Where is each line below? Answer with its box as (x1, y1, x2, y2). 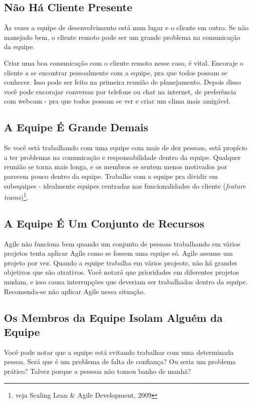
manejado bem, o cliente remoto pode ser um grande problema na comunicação (4, 32, 240, 42)
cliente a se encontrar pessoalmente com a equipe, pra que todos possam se (4, 67, 228, 77)
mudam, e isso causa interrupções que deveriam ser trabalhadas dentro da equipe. (4, 276, 248, 286)
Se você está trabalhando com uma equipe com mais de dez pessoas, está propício (4, 142, 247, 153)
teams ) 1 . (4, 191, 28, 202)
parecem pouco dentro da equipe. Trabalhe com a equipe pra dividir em (4, 171, 218, 181)
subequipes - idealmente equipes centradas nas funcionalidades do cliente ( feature (4, 180, 246, 191)
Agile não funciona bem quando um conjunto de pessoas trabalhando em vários (4, 238, 240, 248)
